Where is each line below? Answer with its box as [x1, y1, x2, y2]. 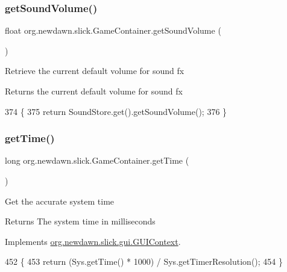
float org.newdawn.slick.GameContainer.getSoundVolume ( [5, 24, 221, 37]
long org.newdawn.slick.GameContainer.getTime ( [5, 154, 189, 167]
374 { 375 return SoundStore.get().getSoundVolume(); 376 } [5, 105, 227, 117]
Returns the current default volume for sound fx [5, 85, 183, 97]
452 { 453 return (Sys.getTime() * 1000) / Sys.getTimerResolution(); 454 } [5, 255, 283, 268]
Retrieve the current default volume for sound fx [5, 64, 184, 77]
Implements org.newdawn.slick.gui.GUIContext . [5, 235, 181, 247]
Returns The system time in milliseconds [5, 215, 156, 227]
